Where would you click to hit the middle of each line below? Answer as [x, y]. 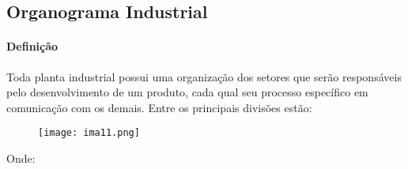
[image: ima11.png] [89, 133]
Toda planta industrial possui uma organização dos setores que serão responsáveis [204, 76]
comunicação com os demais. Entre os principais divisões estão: [159, 107]
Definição [32, 46]
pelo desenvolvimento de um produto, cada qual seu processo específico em [187, 92]
